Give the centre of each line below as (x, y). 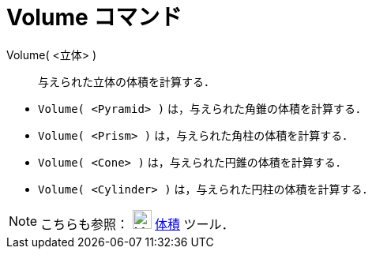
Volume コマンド (94, 17)
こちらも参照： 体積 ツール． (137, 224)
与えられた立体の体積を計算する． (126, 81)
